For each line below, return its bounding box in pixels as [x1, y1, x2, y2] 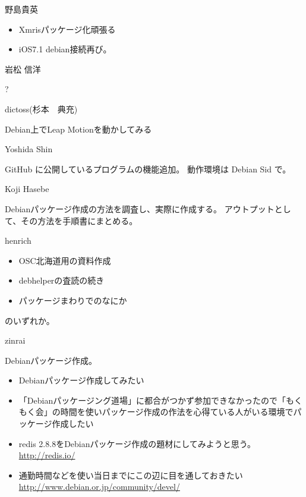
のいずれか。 [5, 314, 55, 326]
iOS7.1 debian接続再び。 [18, 43, 112, 55]
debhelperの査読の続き [18, 274, 105, 287]
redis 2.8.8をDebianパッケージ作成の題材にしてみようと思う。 [18, 437, 255, 449]
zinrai [5, 334, 26, 347]
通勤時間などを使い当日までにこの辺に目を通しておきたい [18, 468, 243, 481]
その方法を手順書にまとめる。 [21, 214, 138, 227]
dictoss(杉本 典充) [5, 102, 78, 115]
